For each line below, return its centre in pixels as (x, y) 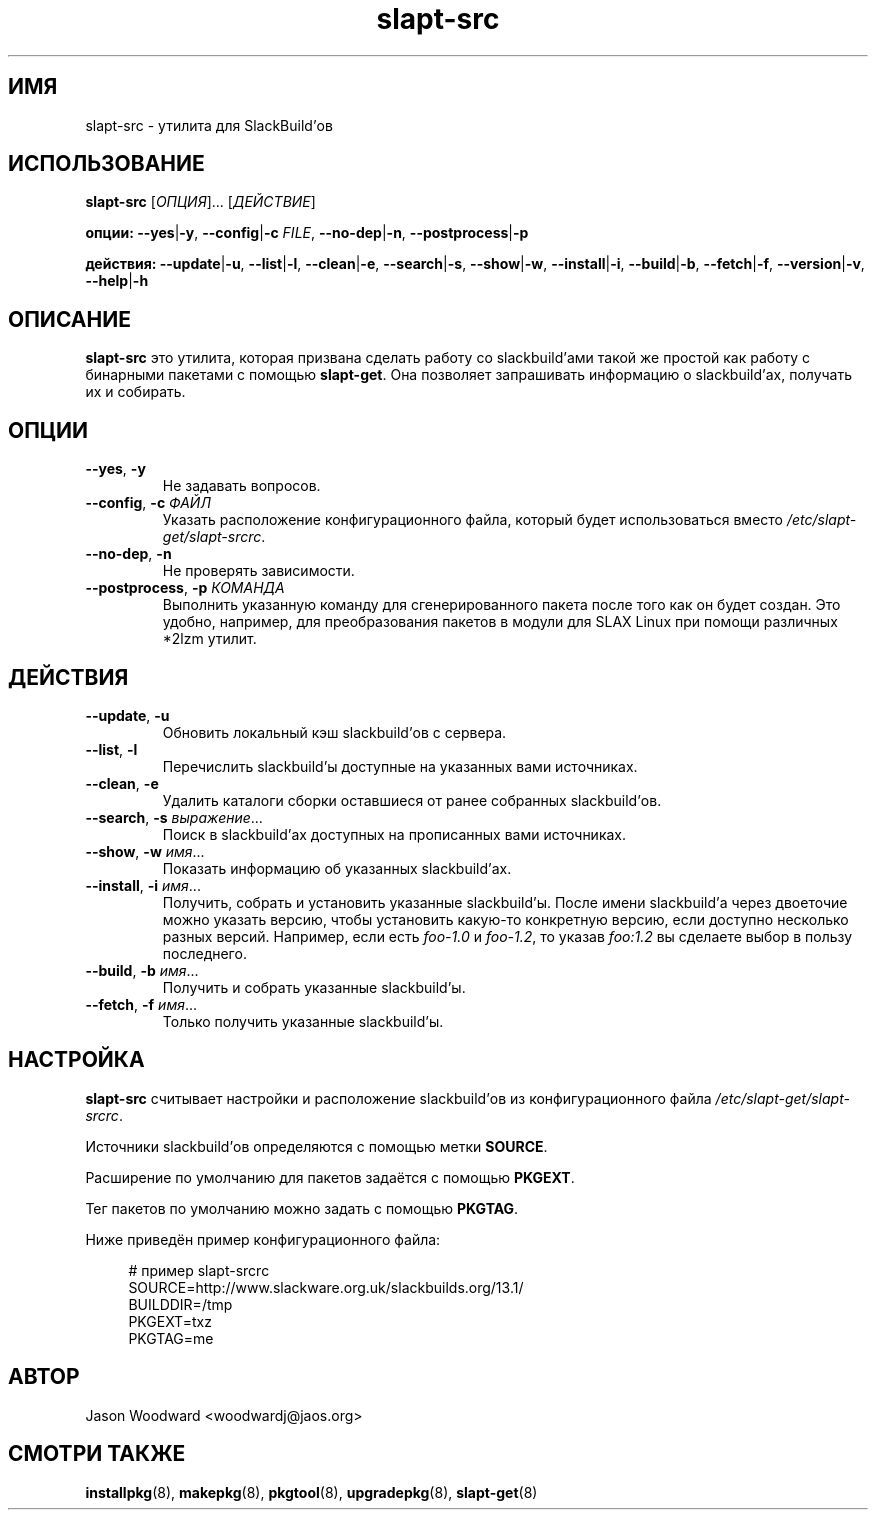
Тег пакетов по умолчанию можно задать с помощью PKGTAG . (302, 1208)
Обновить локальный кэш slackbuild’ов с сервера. (334, 732)
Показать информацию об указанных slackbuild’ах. (337, 868)
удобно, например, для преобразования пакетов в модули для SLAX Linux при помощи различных (500, 622)
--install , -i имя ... (143, 885)
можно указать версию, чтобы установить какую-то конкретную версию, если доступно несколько (505, 919)
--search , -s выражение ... (174, 817)
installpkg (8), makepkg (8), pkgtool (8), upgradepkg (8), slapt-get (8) (311, 1492)
